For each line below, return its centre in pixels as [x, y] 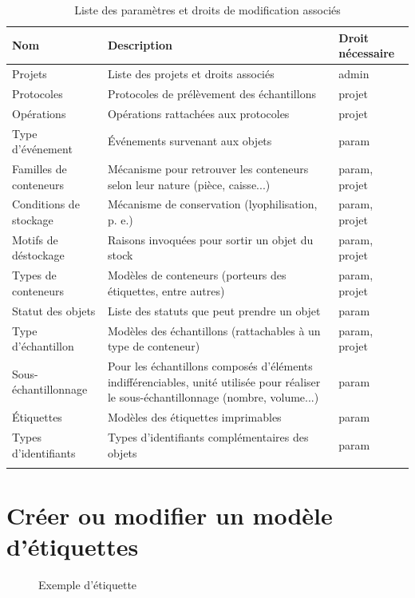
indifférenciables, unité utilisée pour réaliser [214, 381]
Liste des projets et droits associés [191, 74]
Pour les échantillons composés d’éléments [210, 366]
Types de [34, 275]
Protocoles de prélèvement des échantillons [211, 93]
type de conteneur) [154, 346]
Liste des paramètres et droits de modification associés [207, 10]
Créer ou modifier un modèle [170, 515]
